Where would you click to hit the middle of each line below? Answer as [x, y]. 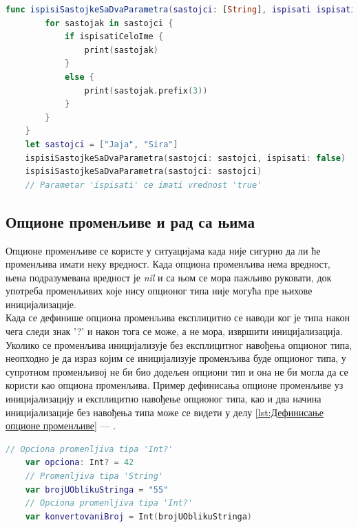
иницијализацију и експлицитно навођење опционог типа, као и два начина [164, 399]
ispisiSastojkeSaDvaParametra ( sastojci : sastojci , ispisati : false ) [186, 158]
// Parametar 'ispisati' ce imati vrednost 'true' [144, 185]
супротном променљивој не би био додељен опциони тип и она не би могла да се [177, 371]
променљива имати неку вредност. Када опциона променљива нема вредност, [168, 264]
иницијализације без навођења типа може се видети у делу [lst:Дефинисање [165, 412]
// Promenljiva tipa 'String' [94, 476]
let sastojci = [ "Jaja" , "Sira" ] [102, 144]
